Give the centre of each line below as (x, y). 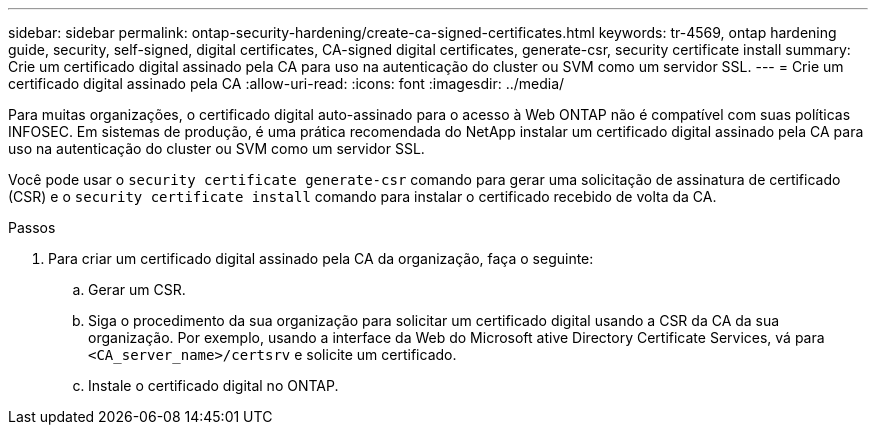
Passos (32, 227)
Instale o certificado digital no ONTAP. (213, 385)
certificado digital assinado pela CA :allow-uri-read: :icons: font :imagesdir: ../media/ (286, 83)
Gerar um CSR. (137, 289)
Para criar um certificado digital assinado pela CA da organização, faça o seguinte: (321, 258)
